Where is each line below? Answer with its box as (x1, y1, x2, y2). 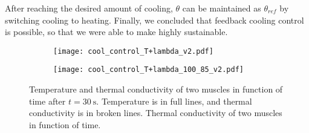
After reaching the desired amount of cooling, (5, 2, 173, 14)
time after (29, 94, 66, 107)
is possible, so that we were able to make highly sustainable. (5, 25, 228, 38)
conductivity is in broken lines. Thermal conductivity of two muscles (29, 106, 282, 119)
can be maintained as (182, 2, 261, 14)
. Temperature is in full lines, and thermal (96, 94, 252, 107)
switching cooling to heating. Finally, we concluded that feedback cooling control (5, 13, 304, 26)
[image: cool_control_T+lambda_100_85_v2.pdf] (53, 65, 244, 74)
